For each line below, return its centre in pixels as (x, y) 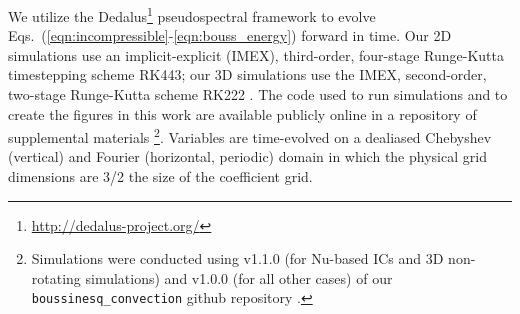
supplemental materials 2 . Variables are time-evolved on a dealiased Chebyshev (250, 135)
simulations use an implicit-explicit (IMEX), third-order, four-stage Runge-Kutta (256, 54)
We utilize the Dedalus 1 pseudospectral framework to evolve (192, 14)
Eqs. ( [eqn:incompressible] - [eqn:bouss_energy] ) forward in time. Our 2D (230, 35)
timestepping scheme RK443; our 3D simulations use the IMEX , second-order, (247, 74)
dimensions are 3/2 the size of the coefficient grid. (160, 176)
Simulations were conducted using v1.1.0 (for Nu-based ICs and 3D (237, 258)
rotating (56, 277)
